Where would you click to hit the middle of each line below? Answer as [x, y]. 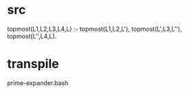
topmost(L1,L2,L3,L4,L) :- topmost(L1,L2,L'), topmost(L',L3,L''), [94, 29]
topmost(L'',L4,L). [32, 36]
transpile [33, 64]
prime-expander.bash [38, 83]
